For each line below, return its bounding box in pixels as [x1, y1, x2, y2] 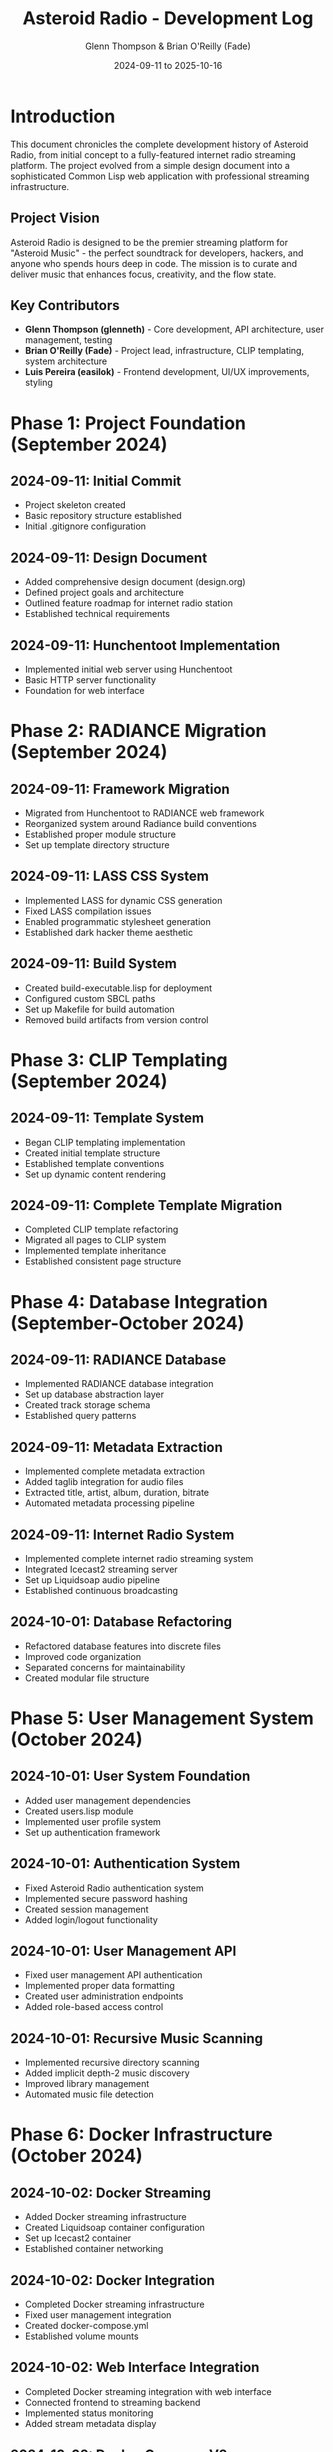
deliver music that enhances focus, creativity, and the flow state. [10, 268, 277, 280]
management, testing [24, 334, 113, 346]
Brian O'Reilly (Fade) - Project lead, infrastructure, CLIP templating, [24, 345, 305, 357]
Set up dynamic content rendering [24, 1168, 167, 1180]
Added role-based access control [24, 2001, 164, 2013]
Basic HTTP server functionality [24, 673, 157, 686]
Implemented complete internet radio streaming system [24, 1553, 254, 1564]
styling [24, 377, 53, 389]
